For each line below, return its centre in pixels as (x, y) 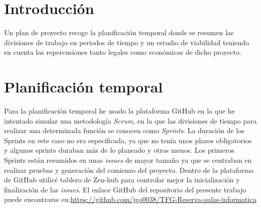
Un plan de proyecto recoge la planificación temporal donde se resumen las (119, 32)
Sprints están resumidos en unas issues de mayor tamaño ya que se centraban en (128, 160)
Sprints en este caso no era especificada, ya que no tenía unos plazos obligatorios (128, 140)
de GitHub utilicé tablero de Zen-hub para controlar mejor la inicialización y (122, 180)
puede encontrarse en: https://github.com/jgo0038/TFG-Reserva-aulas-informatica (130, 199)
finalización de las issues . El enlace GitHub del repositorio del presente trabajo (125, 189)
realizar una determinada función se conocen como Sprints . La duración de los (124, 130)
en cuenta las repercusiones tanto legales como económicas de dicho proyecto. (123, 52)
